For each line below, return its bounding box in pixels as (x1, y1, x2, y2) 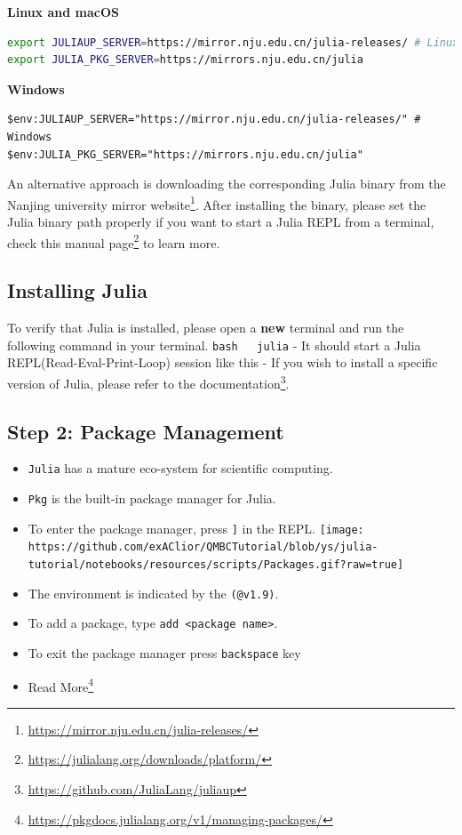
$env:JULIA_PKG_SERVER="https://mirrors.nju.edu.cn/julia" (7, 148, 363, 161)
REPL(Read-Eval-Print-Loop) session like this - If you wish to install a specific (7, 353, 438, 372)
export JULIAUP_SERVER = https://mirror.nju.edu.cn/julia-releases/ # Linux (7, 36, 459, 49)
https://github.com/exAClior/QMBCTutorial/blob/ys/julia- (28, 541, 378, 554)
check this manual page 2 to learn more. (7, 230, 220, 252)
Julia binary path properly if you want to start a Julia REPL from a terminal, (7, 213, 434, 230)
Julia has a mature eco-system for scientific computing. (28, 459, 333, 478)
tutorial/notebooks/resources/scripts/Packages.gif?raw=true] (28, 558, 404, 571)
